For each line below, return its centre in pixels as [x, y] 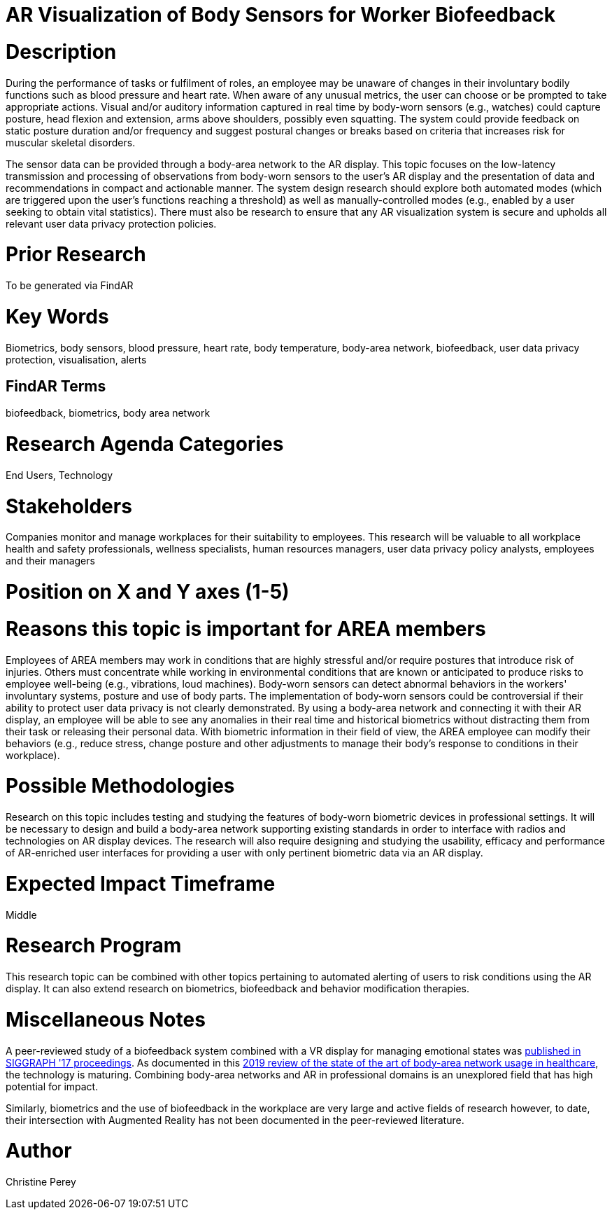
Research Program [94, 946]
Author [39, 1151]
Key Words [57, 316]
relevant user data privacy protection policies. [111, 223]
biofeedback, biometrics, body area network [108, 413]
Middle [21, 915]
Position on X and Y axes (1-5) [148, 592]
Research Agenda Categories [145, 444]
